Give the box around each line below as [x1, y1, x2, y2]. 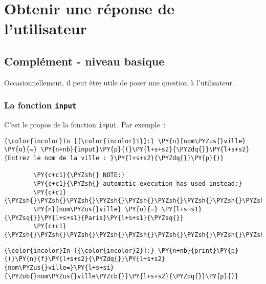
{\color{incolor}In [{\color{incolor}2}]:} [4, 247, 154, 254]
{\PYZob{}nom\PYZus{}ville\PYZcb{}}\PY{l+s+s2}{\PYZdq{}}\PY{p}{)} [4, 272, 239, 280]
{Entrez [4, 155, 30, 162]
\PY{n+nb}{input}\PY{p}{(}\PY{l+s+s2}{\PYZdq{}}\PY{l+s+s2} [40, 146, 250, 154]
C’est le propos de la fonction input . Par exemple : [4, 119, 166, 130]
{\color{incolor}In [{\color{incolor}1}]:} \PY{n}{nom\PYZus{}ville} [4, 137, 246, 145]
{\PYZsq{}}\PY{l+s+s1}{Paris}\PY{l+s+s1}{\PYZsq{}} [4, 214, 184, 222]
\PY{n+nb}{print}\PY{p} [158, 247, 239, 254]
